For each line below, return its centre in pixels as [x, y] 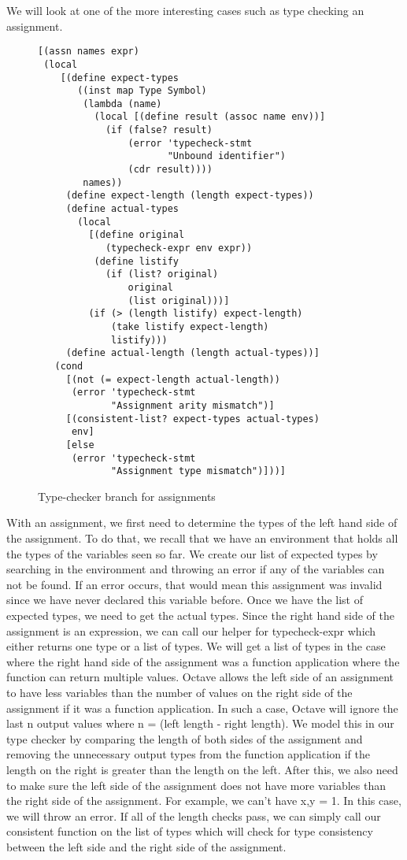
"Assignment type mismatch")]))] [198, 471]
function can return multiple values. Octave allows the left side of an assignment [200, 677]
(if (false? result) [159, 130]
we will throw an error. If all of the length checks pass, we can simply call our [194, 816]
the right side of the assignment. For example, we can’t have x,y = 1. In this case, [204, 801]
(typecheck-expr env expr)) [179, 248]
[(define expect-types [119, 78]
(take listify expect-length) [190, 326]
